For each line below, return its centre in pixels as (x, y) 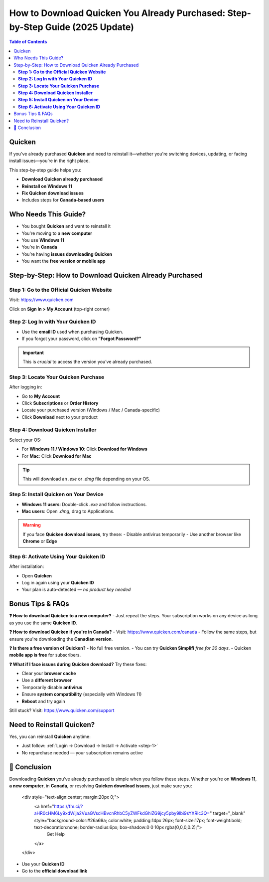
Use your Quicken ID (43, 864)
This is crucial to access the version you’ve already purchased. (87, 362)
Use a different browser (47, 680)
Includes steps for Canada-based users (63, 200)
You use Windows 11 (43, 240)
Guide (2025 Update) (89, 27)
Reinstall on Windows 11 (47, 186)
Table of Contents (28, 42)
